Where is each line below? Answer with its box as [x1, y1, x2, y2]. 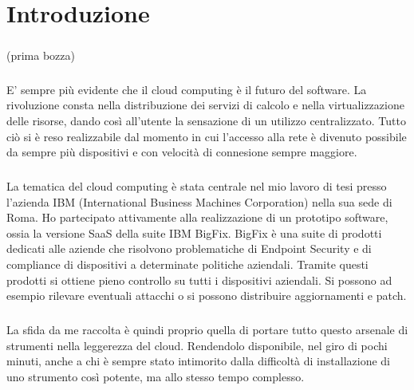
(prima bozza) [6, 46, 75, 63]
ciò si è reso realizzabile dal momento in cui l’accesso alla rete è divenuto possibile [6, 128, 407, 144]
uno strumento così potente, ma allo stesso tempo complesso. [6, 368, 305, 384]
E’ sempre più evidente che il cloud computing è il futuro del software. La [6, 81, 367, 97]
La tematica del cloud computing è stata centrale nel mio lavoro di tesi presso [6, 178, 387, 195]
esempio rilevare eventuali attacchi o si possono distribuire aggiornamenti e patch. [6, 287, 407, 304]
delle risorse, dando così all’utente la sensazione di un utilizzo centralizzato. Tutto [6, 112, 406, 128]
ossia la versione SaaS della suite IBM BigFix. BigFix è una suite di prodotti [6, 224, 382, 241]
